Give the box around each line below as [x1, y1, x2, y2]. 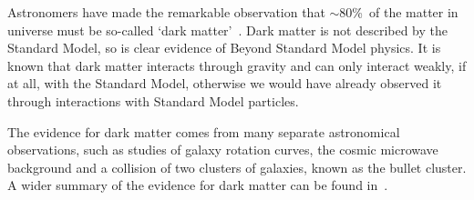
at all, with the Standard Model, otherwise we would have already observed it [7, 74, 442, 93]
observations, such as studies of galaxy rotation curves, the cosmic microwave [7, 140, 438, 159]
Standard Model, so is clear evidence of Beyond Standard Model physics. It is [7, 38, 441, 57]
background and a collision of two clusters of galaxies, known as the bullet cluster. [7, 157, 467, 176]
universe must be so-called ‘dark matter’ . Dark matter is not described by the [7, 20, 448, 39]
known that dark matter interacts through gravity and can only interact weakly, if [7, 55, 467, 75]
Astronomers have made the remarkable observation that [7, 3, 325, 21]
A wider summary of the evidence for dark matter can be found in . [7, 175, 388, 195]
